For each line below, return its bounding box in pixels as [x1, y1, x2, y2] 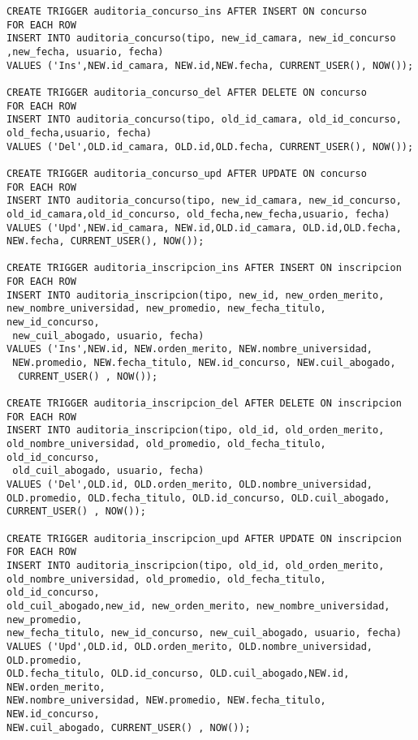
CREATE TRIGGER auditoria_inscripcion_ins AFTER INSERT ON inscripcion [6, 262, 402, 274]
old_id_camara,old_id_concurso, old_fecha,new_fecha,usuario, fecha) [6, 208, 390, 220]
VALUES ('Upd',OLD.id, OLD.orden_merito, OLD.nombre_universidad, [6, 640, 373, 652]
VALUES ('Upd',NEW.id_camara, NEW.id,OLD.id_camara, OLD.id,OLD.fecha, [6, 222, 402, 234]
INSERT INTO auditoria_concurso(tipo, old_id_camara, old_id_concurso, [6, 114, 402, 126]
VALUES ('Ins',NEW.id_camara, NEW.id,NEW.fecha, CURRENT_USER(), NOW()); [6, 59, 414, 71]
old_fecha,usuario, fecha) [6, 127, 152, 139]
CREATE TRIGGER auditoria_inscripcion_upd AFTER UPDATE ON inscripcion [6, 532, 402, 544]
